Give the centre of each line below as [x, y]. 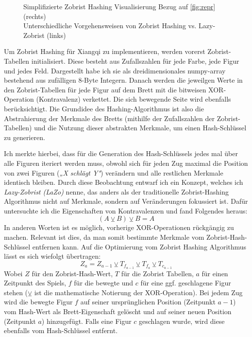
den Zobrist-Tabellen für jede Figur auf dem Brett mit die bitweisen [105, 89]
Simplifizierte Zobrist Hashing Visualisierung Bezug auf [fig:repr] [119, 6]
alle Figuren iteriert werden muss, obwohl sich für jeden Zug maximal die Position [126, 163]
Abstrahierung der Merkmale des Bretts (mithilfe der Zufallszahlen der [109, 118]
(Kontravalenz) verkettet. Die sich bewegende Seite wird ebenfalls [134, 99]
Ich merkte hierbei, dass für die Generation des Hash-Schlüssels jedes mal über [121, 153]
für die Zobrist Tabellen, [157, 273]
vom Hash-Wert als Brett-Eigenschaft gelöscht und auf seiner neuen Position [118, 311]
